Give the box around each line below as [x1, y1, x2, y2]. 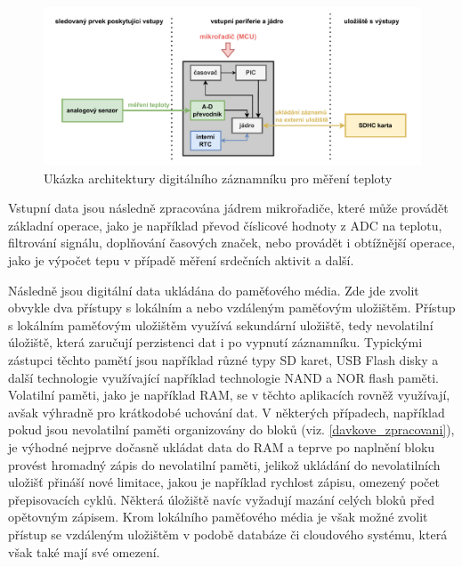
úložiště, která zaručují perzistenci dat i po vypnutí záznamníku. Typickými [8, 333, 423, 352]
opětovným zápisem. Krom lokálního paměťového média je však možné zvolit [8, 507, 428, 526]
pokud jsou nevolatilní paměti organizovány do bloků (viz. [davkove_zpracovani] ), [8, 420, 455, 439]
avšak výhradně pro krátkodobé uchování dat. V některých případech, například [8, 402, 445, 421]
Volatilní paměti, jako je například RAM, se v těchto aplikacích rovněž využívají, [8, 385, 450, 404]
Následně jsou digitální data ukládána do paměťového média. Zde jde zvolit [8, 280, 419, 299]
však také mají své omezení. [8, 542, 160, 561]
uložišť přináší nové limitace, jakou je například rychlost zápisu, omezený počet [8, 473, 440, 491]
